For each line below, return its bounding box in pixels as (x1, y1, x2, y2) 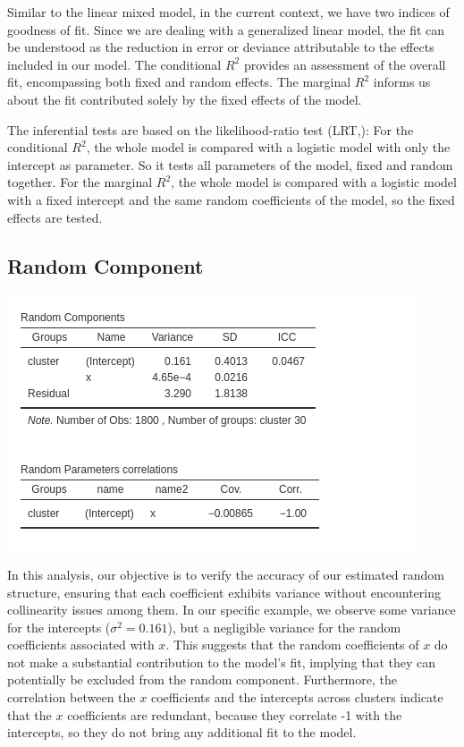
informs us (373, 72, 431, 91)
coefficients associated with (7, 635, 155, 654)
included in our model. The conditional (7, 55, 222, 73)
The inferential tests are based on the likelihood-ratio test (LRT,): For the (7, 120, 414, 139)
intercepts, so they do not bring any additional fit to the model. (7, 723, 357, 742)
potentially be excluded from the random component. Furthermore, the (7, 670, 397, 689)
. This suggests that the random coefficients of (165, 635, 419, 654)
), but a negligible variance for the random (167, 617, 401, 636)
